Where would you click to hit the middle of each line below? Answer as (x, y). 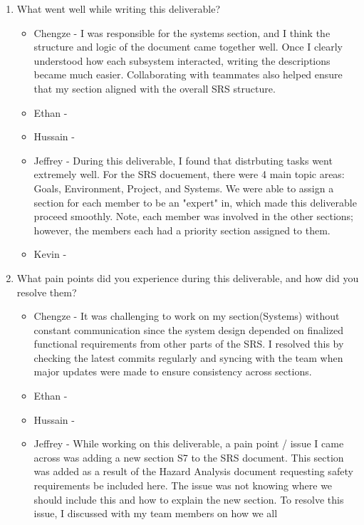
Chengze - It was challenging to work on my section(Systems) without (187, 316)
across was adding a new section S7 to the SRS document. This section (189, 457)
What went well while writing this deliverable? (119, 9)
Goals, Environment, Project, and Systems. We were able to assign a (184, 188)
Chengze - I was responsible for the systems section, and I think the (182, 32)
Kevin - (50, 254)
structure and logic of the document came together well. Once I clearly (188, 47)
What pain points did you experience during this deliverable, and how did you (188, 277)
